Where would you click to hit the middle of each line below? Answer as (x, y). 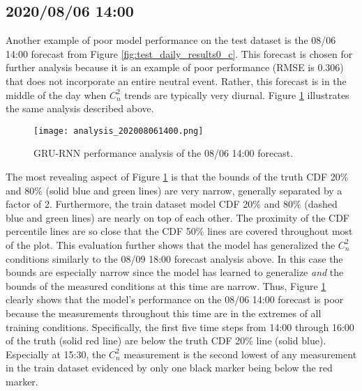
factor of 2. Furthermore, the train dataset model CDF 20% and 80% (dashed (172, 204)
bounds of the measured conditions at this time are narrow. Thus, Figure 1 (166, 285)
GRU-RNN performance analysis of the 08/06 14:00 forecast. (164, 153)
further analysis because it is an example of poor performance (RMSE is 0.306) (175, 67)
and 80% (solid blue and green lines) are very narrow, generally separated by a (174, 190)
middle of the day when (56, 94)
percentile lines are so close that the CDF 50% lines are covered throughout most (179, 231)
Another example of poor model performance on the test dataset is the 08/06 (171, 40)
